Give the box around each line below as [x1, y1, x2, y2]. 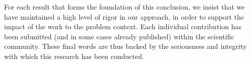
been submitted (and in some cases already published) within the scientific [4, 31, 234, 41]
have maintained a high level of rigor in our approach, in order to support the [4, 11, 244, 22]
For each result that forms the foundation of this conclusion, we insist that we [4, 2, 245, 12]
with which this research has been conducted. [4, 50, 144, 61]
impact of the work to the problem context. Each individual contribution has [4, 21, 241, 32]
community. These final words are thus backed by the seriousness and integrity [4, 41, 247, 51]
